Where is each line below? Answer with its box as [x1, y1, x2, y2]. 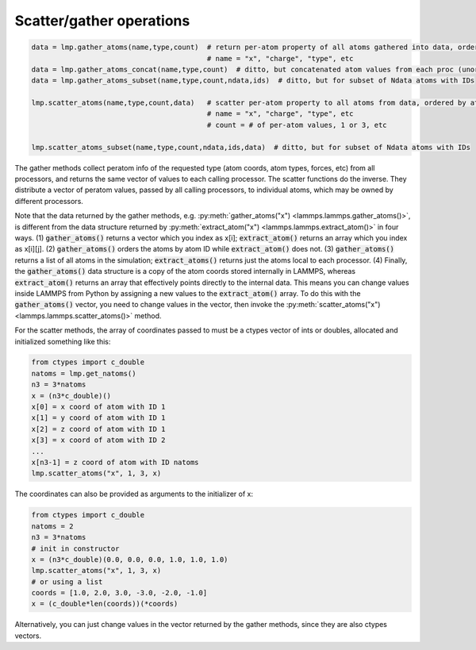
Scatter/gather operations [14, 12, 190, 29]
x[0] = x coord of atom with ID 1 [31, 402, 166, 412]
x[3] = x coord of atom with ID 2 [31, 436, 166, 444]
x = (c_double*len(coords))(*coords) [31, 599, 178, 609]
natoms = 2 [31, 521, 74, 531]
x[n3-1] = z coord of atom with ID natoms [31, 458, 199, 467]
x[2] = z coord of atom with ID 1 [31, 425, 166, 433]
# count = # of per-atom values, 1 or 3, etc [206, 120, 388, 129]
